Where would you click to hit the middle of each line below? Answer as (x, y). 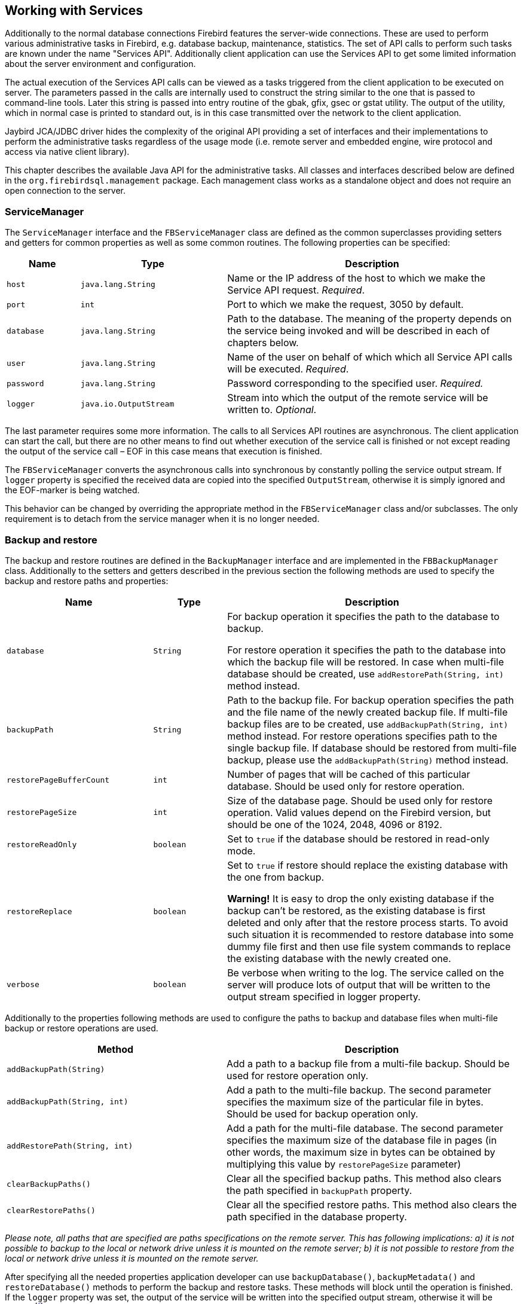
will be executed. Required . (288, 369)
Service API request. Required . (296, 290)
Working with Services (74, 10)
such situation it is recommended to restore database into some (371, 934)
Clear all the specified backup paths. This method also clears (364, 1178)
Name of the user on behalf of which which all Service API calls (370, 357)
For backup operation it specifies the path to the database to (363, 616)
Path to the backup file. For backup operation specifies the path (371, 700)
